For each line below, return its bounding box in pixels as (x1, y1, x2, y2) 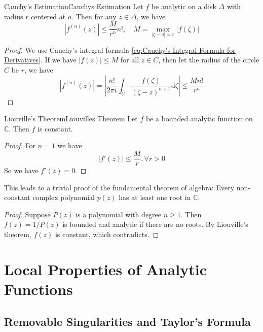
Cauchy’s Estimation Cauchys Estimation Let (4, 1, 143, 11)
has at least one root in (119, 192, 191, 203)
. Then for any (71, 11, 117, 21)
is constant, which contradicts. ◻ (55, 229, 159, 240)
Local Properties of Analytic (4, 258, 207, 279)
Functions (4, 279, 73, 300)
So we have (4, 165, 39, 176)
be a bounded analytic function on (145, 113, 253, 124)
